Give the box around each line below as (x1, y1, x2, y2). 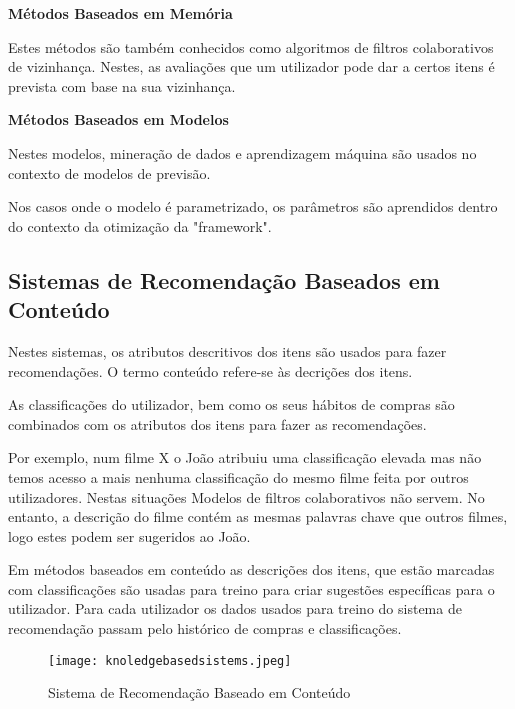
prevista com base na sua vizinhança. (8, 75, 236, 96)
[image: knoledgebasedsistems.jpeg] (48, 653, 292, 668)
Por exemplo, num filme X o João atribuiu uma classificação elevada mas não (8, 447, 482, 468)
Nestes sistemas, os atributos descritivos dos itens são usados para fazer (8, 340, 447, 361)
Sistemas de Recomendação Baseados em (8, 264, 440, 295)
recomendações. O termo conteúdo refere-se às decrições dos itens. (8, 360, 413, 381)
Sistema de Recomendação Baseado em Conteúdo (48, 682, 351, 703)
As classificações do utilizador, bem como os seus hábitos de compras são (8, 394, 455, 415)
